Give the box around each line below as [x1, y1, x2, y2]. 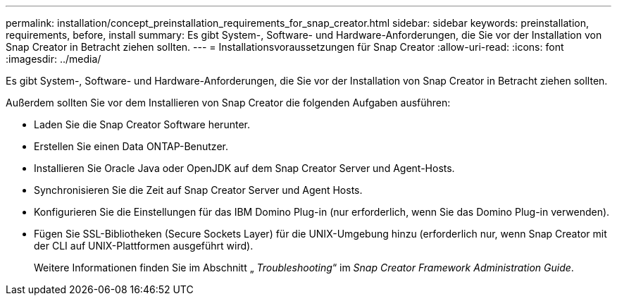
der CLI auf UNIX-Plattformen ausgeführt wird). [34, 240, 254, 252]
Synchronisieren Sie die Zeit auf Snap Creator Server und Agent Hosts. [34, 184, 363, 196]
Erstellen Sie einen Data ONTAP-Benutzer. [34, 140, 228, 152]
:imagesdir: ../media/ [6, 53, 101, 65]
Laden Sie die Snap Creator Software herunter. [34, 118, 250, 130]
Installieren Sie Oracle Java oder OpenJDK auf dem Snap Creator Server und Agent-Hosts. [34, 162, 455, 174]
